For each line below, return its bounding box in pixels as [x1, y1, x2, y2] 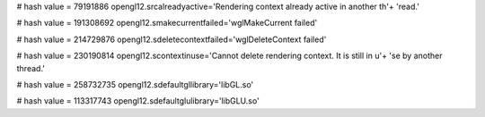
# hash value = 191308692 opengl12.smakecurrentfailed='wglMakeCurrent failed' [16, 18, 318, 29]
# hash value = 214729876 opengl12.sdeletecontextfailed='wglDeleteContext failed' [16, 34, 327, 45]
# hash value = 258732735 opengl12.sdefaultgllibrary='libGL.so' [16, 79, 254, 89]
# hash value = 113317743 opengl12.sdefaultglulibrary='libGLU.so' [16, 96, 260, 106]
